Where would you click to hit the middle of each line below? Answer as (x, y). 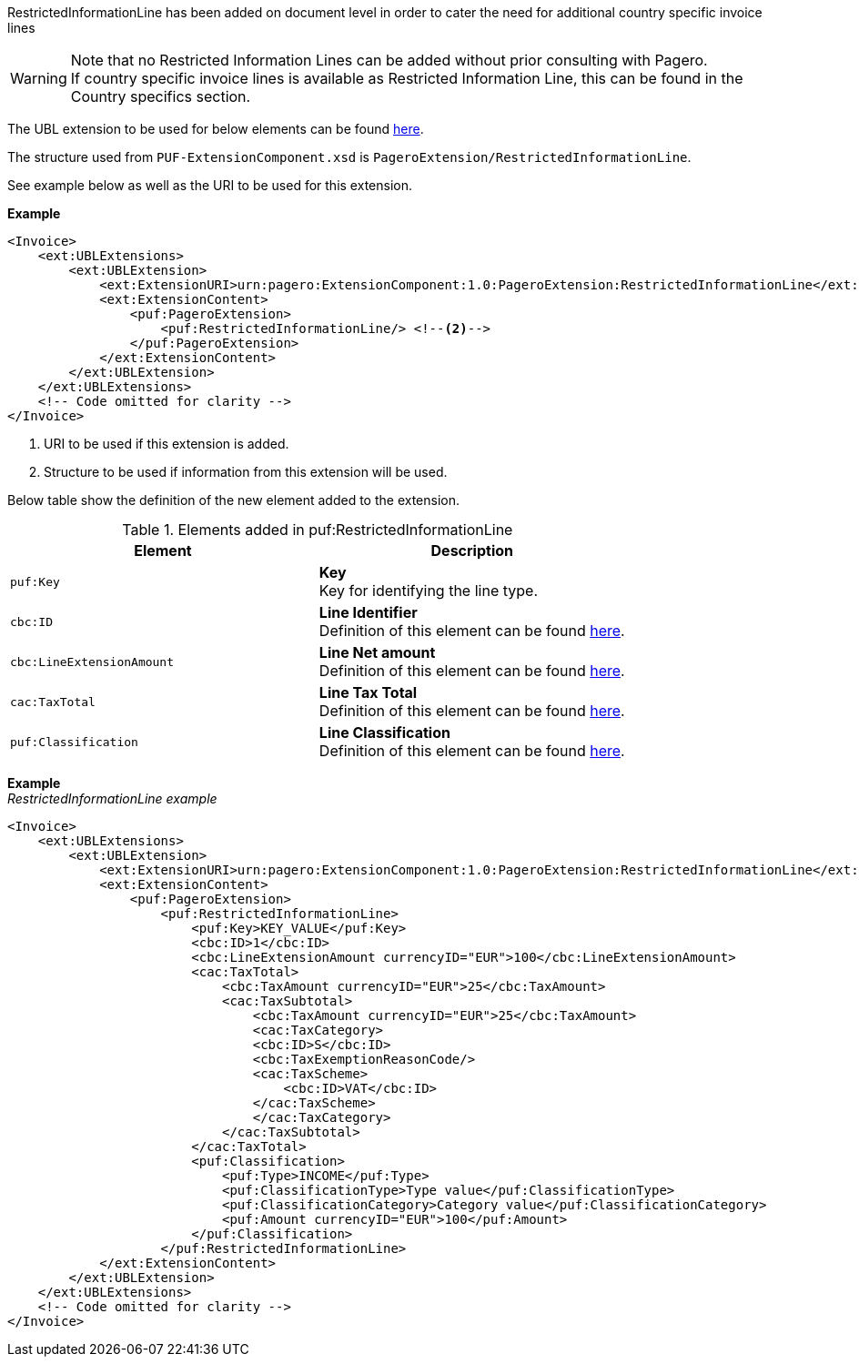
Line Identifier (368, 612)
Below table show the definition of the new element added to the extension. (234, 500)
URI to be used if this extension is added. (167, 444)
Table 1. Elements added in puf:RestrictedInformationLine (318, 530)
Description (472, 551)
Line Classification (384, 733)
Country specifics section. (161, 96)
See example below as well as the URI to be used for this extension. (210, 185)
